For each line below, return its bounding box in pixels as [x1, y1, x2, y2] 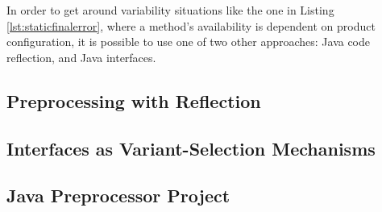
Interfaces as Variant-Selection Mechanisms [6, 135, 376, 160]
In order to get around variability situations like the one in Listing [6, 2, 334, 18]
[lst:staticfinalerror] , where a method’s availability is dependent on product [6, 17, 376, 34]
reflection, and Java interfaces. [6, 48, 156, 65]
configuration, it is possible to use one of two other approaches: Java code [6, 33, 371, 50]
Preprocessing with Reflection [6, 88, 261, 113]
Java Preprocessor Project [6, 183, 230, 208]
